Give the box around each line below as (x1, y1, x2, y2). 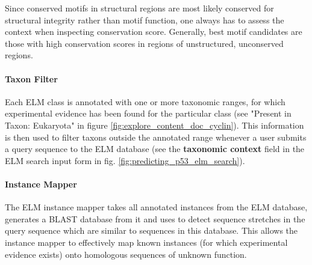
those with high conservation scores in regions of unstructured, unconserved (5, 37, 284, 49)
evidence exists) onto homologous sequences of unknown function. (5, 248, 247, 260)
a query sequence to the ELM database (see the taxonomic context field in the (5, 142, 305, 155)
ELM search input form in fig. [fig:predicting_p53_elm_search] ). (5, 154, 245, 166)
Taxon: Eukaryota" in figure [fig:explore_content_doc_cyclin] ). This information (5, 118, 304, 131)
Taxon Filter (5, 72, 58, 85)
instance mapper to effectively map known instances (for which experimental (5, 236, 288, 248)
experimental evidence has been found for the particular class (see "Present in (5, 107, 292, 120)
